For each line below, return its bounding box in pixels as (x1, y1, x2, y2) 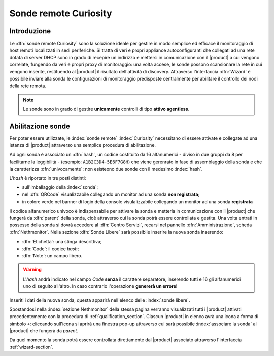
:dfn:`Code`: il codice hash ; (22, 246, 79, 252)
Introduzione (9, 27, 51, 35)
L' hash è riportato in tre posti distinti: (9, 175, 86, 181)
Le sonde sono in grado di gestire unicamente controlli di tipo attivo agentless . (23, 106, 190, 112)
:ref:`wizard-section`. (9, 344, 54, 350)
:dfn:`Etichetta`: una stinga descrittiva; (22, 239, 102, 245)
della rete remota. (9, 83, 47, 89)
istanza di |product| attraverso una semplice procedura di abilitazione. (9, 142, 156, 148)
